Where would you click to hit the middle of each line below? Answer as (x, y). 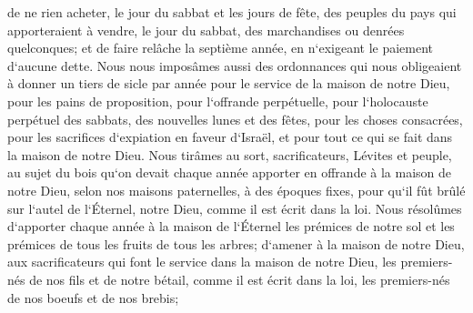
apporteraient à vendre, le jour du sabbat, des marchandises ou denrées (206, 30)
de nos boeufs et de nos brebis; (93, 297)
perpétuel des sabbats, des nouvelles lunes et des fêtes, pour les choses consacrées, (235, 119)
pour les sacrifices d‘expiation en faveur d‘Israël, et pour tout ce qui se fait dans (230, 137)
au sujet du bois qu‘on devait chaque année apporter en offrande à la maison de (230, 172)
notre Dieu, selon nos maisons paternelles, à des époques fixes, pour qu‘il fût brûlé (236, 190)
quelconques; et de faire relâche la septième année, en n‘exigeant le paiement (221, 48)
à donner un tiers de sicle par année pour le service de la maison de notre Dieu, (229, 83)
